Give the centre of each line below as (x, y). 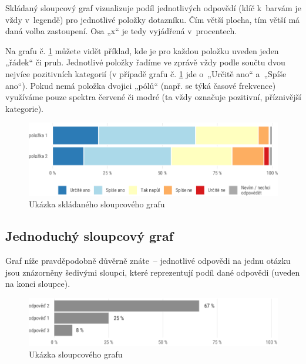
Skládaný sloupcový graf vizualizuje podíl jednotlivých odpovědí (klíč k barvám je (153, 8)
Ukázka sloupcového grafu (76, 354)
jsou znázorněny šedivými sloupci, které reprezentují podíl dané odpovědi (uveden (153, 272)
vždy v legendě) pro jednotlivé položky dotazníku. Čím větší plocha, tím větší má (153, 19)
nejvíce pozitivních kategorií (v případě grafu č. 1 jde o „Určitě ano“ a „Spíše (146, 73)
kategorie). (24, 108)
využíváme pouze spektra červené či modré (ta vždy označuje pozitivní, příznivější (153, 97)
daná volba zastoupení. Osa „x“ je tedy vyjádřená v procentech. (121, 31)
